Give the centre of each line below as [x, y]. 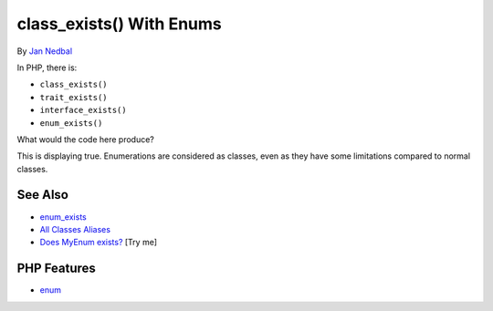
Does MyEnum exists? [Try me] [99, 243]
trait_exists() [74, 97]
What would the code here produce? [86, 139]
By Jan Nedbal [45, 51]
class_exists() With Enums [120, 24]
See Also [42, 195]
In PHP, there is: [47, 67]
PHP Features [56, 269]
